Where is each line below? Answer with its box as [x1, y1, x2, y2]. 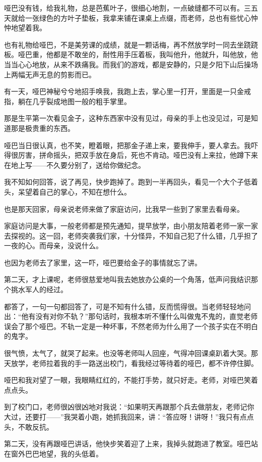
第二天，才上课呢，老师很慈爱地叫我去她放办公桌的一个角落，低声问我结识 [4, 274, 251, 285]
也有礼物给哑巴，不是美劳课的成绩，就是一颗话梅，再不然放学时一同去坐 [4, 39, 244, 50]
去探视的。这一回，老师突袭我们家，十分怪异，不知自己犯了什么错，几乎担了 [4, 230, 258, 241]
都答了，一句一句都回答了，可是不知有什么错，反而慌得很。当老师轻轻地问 [4, 301, 251, 311]
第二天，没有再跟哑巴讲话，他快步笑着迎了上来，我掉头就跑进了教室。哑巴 [4, 438, 251, 449]
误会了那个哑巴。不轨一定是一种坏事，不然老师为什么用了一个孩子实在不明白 [4, 320, 258, 331]
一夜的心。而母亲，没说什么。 [4, 240, 103, 251]
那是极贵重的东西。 [11, 122, 75, 133]
